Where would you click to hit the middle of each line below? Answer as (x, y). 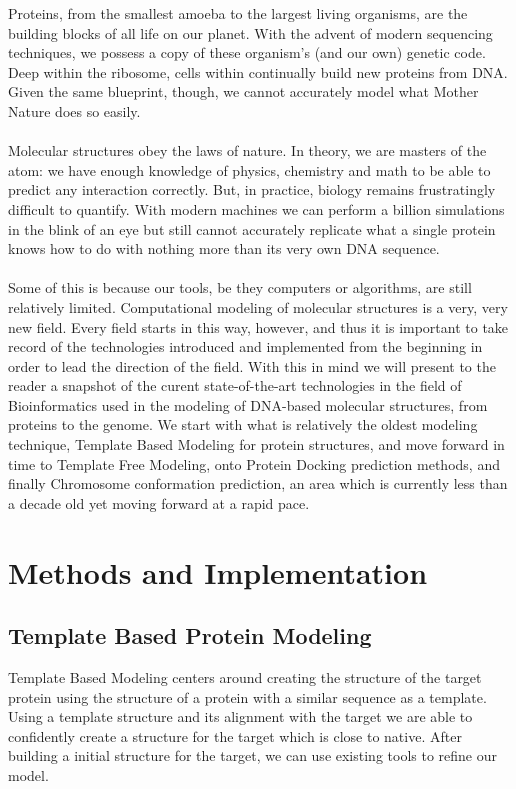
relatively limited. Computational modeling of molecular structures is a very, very (258, 306)
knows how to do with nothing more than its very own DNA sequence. (224, 248)
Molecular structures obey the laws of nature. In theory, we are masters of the (247, 150)
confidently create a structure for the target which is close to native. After (235, 735)
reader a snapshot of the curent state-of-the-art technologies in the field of (235, 385)
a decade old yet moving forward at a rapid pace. (159, 502)
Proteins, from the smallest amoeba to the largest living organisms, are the (238, 13)
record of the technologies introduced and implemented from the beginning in (245, 346)
